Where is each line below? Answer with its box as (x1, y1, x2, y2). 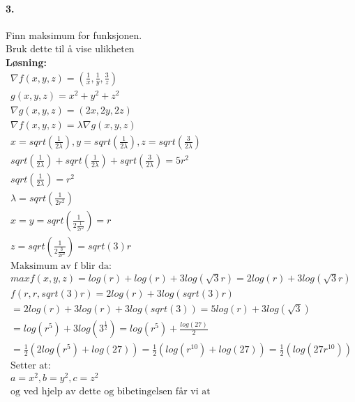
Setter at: (10, 361, 51, 371)
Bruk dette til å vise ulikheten (6, 41, 135, 56)
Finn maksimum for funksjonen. (6, 27, 142, 42)
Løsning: (6, 54, 47, 69)
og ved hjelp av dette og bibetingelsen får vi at (10, 387, 211, 397)
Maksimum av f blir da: (10, 261, 112, 271)
